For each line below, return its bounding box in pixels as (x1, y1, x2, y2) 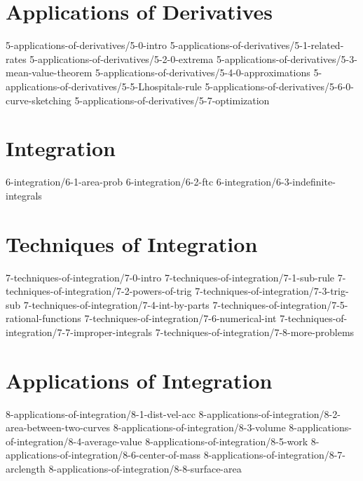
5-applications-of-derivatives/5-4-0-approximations (95, 65, 310, 80)
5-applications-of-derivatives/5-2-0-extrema (29, 51, 214, 66)
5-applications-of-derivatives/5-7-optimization (74, 92, 270, 107)
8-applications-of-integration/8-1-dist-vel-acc (6, 406, 196, 421)
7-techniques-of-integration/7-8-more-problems (155, 324, 355, 339)
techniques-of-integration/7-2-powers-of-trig (6, 284, 192, 298)
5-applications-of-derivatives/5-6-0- (205, 78, 355, 93)
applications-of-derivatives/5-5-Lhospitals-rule (6, 78, 202, 93)
